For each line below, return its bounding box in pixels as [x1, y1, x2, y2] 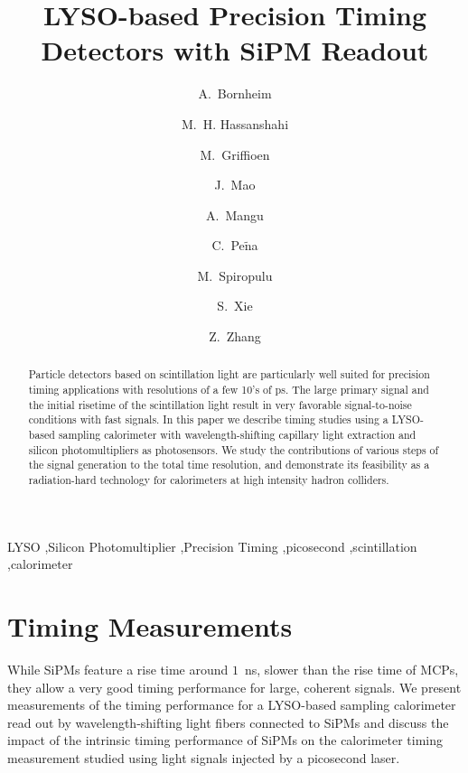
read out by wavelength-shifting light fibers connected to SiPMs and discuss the [7, 712, 449, 731]
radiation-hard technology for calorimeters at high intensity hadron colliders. [28, 472, 389, 488]
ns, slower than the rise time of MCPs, [244, 660, 459, 679]
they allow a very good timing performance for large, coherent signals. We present [7, 677, 462, 696]
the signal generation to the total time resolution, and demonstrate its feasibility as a [28, 457, 430, 472]
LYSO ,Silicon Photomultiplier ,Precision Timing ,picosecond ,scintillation [7, 536, 417, 555]
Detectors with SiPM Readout [41, 32, 429, 69]
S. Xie [217, 296, 253, 315]
